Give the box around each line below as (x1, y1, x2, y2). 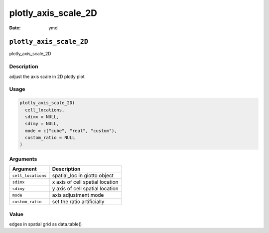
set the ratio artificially (52, 198, 105, 205)
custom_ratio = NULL (25, 135, 75, 141)
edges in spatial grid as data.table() (9, 221, 82, 227)
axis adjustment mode (52, 192, 104, 199)
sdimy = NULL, (25, 121, 60, 127)
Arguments (9, 155, 37, 162)
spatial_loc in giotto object (52, 172, 114, 179)
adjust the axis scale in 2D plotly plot (9, 74, 85, 79)
